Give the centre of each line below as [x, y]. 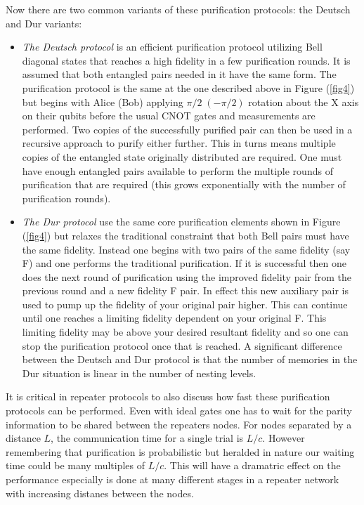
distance [23, 438]
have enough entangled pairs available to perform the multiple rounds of [177, 170]
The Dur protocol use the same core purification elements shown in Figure [181, 222]
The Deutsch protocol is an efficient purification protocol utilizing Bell [172, 47]
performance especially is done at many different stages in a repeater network [173, 479]
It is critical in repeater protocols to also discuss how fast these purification [168, 396]
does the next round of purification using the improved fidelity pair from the [187, 276]
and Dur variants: [44, 23]
